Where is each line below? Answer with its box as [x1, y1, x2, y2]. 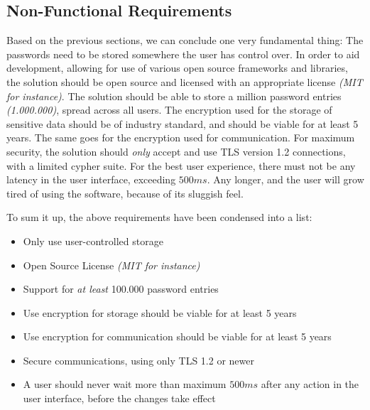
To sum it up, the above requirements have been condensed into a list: [6, 210, 312, 225]
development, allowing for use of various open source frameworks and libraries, [6, 60, 348, 75]
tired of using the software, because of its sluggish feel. [6, 185, 244, 200]
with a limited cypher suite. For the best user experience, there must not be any [6, 158, 356, 173]
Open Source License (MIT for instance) [23, 257, 200, 272]
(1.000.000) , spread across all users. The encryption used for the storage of [6, 102, 332, 117]
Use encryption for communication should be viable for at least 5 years [23, 329, 332, 344]
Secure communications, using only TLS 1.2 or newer [23, 352, 254, 367]
